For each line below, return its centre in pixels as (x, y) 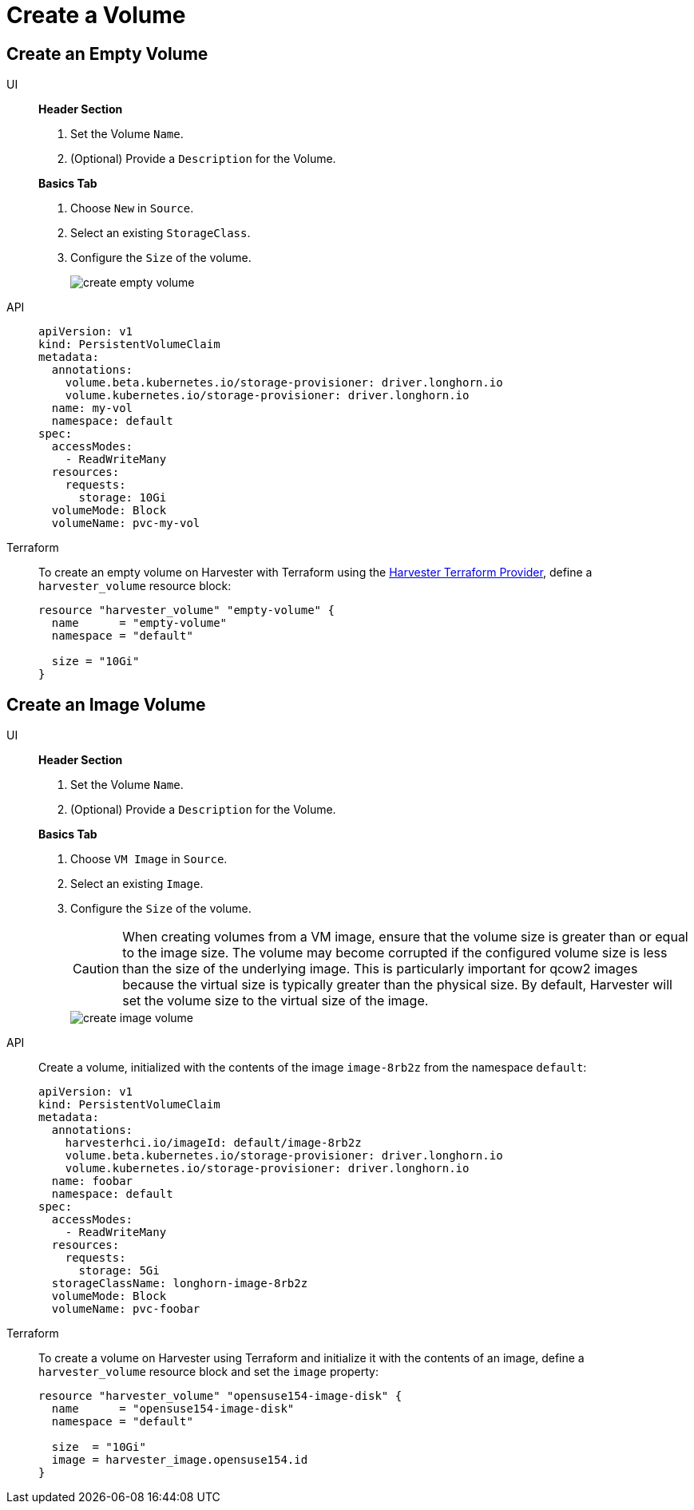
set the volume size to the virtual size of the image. (276, 1001)
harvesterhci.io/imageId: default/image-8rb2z (213, 1143)
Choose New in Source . (132, 208)
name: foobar (92, 1181)
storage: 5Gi (119, 1271)
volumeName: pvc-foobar (126, 1309)
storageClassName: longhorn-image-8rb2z (180, 1284)
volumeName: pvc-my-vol (126, 523)
